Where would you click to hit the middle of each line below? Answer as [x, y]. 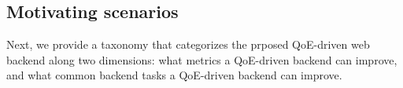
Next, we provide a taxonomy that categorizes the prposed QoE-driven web [188, 44]
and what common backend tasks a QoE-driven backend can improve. [174, 75]
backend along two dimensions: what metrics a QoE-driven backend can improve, [202, 59]
